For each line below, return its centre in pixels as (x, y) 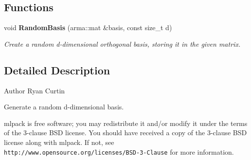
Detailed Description (57, 70)
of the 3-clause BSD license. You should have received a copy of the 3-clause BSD (125, 133)
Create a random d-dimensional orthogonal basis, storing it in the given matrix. (122, 44)
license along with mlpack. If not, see (59, 142)
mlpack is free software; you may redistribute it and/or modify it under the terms (126, 123)
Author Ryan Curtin (35, 90)
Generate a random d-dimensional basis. (64, 107)
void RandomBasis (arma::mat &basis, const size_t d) (88, 27)
